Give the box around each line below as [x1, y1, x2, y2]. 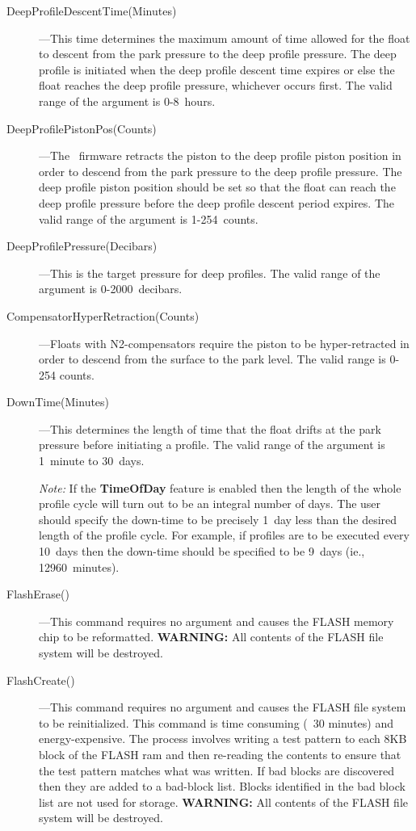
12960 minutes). [39, 558, 120, 575]
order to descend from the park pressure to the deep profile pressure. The [39, 162, 402, 179]
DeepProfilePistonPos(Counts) [6, 120, 157, 136]
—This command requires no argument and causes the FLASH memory [39, 612, 394, 629]
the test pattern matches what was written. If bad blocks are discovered [39, 762, 394, 779]
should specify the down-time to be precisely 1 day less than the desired [39, 510, 397, 527]
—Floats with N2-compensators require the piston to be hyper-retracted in [39, 334, 410, 351]
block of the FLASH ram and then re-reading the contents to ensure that [39, 745, 401, 762]
